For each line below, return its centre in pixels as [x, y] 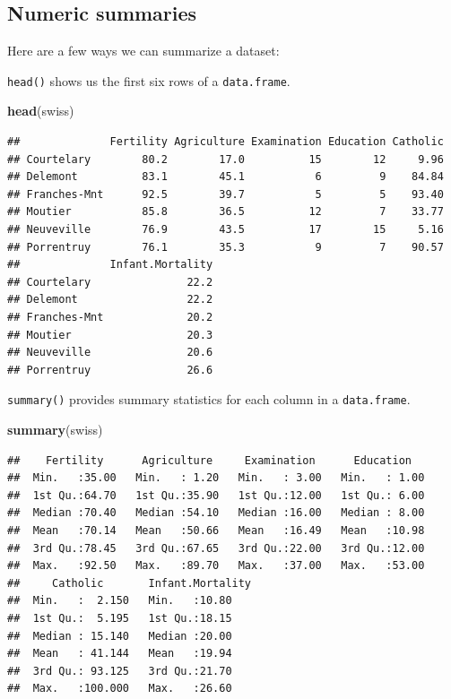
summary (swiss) [55, 430]
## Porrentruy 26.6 [110, 370]
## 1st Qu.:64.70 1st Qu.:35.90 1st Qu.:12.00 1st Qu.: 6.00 [216, 495]
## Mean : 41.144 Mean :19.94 [120, 654]
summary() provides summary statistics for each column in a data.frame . [209, 399]
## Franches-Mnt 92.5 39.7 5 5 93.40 [225, 194]
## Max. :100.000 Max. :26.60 [120, 689]
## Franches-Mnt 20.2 [110, 317]
